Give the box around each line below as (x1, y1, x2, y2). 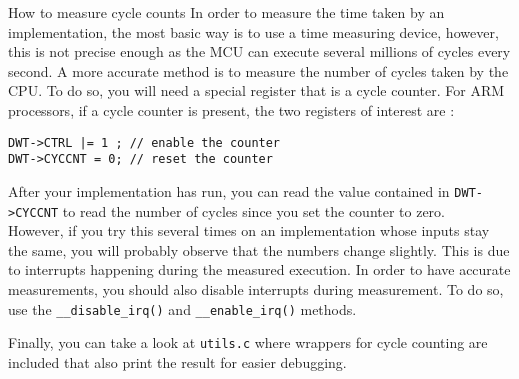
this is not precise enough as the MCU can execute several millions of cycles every (8, 41, 511, 62)
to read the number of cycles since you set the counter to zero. (62, 200, 445, 221)
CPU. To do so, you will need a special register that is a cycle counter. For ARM (8, 80, 505, 101)
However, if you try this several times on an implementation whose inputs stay (8, 220, 490, 241)
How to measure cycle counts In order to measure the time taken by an (8, 2, 445, 22)
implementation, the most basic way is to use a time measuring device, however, (8, 21, 499, 42)
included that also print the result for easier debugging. (8, 351, 347, 372)
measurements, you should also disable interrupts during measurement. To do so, (8, 278, 504, 299)
